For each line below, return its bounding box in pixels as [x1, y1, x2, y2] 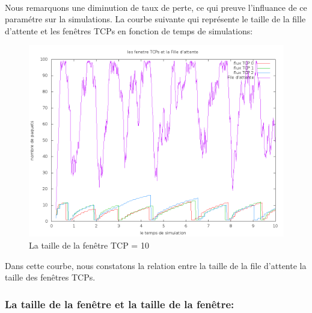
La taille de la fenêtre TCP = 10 [29, 238, 149, 251]
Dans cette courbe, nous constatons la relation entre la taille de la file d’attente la [5, 259, 307, 271]
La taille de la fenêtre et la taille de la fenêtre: [5, 296, 234, 311]
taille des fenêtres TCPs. [5, 271, 96, 284]
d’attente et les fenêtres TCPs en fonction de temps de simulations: [5, 24, 253, 37]
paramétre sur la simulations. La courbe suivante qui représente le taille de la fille [5, 13, 306, 25]
